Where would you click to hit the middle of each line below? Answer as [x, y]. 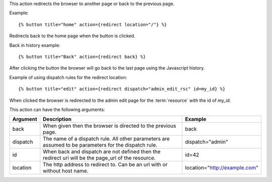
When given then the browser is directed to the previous [110, 126]
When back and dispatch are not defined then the [102, 152]
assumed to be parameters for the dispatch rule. [100, 145]
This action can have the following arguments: [57, 109]
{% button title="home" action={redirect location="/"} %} [93, 24]
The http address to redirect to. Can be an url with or [105, 165]
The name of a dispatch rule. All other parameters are [106, 139]
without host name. [66, 171]
